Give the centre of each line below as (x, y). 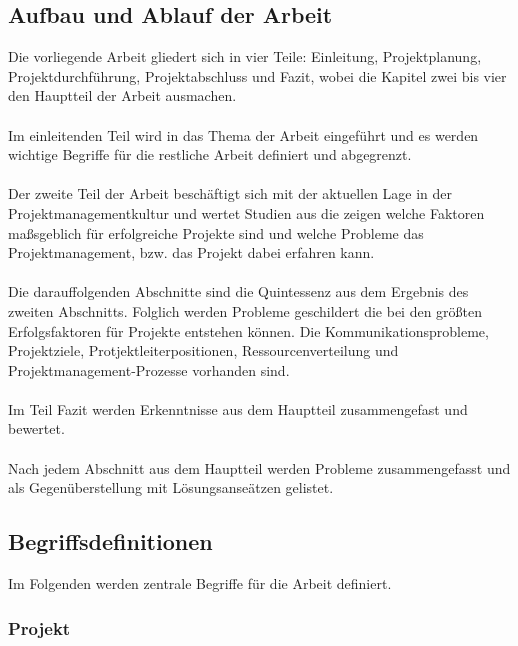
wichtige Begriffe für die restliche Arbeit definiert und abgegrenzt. (210, 154)
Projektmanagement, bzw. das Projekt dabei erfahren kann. (191, 252)
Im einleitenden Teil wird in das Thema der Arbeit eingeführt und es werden (243, 134)
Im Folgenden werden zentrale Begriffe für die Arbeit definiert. (200, 583)
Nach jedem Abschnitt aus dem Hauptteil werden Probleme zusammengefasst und (259, 467)
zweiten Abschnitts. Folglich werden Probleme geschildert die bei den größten (245, 310)
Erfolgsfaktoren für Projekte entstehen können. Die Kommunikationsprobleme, (248, 330)
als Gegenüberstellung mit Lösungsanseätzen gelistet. (171, 487)
